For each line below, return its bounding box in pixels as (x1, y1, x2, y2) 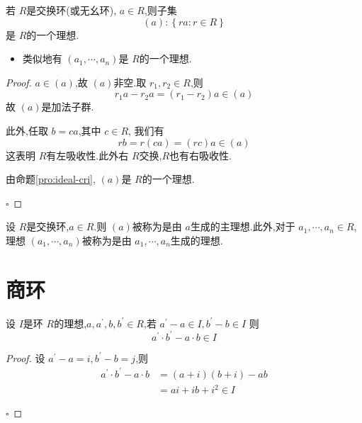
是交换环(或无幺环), (26, 3, 117, 17)
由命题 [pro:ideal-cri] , (6, 171, 96, 186)
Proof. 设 (6, 350, 45, 365)
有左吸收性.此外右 (46, 147, 129, 162)
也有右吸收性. (169, 147, 232, 162)
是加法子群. (41, 99, 94, 114)
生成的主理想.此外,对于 (190, 219, 295, 234)
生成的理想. (170, 232, 223, 247)
